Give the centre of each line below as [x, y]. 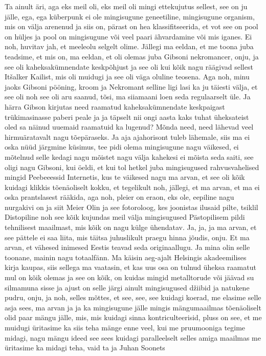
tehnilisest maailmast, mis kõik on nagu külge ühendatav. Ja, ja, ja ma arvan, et [131, 227]
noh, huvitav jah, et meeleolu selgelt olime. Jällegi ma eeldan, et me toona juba [129, 46]
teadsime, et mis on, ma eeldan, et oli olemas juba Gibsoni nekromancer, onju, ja [132, 56]
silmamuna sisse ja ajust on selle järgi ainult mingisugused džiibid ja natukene [127, 287]
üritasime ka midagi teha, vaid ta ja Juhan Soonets [85, 348]
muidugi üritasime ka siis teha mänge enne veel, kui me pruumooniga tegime [125, 327]
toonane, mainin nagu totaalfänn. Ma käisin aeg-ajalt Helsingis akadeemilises [126, 257]
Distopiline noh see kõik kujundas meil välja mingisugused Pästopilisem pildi [125, 217]
